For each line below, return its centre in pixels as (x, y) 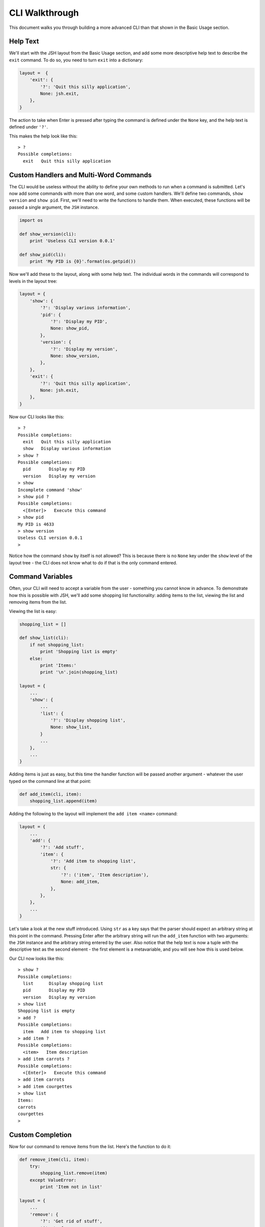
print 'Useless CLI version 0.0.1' (72, 241)
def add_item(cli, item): (51, 794)
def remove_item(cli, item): (54, 1159)
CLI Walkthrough (44, 13)
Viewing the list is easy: (33, 611)
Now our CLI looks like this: (37, 417)
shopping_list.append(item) (64, 801)
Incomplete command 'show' (50, 490)
